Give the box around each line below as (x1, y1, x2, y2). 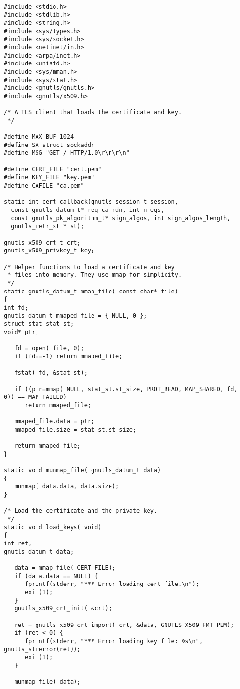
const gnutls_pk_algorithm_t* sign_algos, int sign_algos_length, (11, 214, 231, 222)
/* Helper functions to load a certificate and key (4, 263, 175, 271)
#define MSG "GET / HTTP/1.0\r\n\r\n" (4, 149, 129, 157)
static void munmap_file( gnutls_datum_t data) (4, 467, 161, 474)
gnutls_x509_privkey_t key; (4, 247, 95, 254)
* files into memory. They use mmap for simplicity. (7, 271, 182, 279)
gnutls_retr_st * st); (11, 223, 84, 230)
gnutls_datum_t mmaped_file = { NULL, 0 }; (4, 312, 147, 319)
